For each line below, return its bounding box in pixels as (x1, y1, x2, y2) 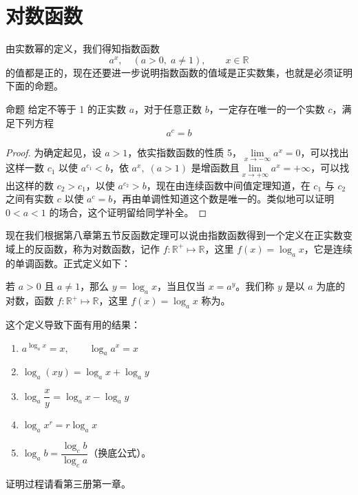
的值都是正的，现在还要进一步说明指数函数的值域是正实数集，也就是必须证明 (6, 65, 352, 79)
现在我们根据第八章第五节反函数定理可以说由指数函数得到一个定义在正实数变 (6, 228, 352, 242)
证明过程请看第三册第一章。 (6, 476, 131, 490)
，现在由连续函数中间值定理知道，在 (146, 178, 310, 192)
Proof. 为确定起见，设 (6, 145, 102, 160)
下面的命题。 (6, 78, 63, 93)
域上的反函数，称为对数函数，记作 (6, 241, 160, 255)
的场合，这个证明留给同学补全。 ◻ (49, 204, 207, 219)
